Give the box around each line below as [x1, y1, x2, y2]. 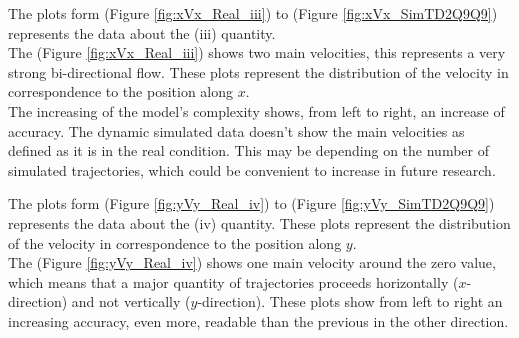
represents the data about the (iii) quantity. [8, 22, 276, 43]
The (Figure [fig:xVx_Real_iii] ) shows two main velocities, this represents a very [8, 42, 506, 63]
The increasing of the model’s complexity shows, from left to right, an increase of [8, 100, 505, 121]
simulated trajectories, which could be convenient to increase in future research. [8, 159, 496, 180]
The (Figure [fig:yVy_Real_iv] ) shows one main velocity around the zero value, [8, 252, 496, 273]
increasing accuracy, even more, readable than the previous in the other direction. [8, 310, 509, 331]
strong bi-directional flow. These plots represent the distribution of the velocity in [8, 61, 509, 82]
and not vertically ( [71, 291, 191, 312]
